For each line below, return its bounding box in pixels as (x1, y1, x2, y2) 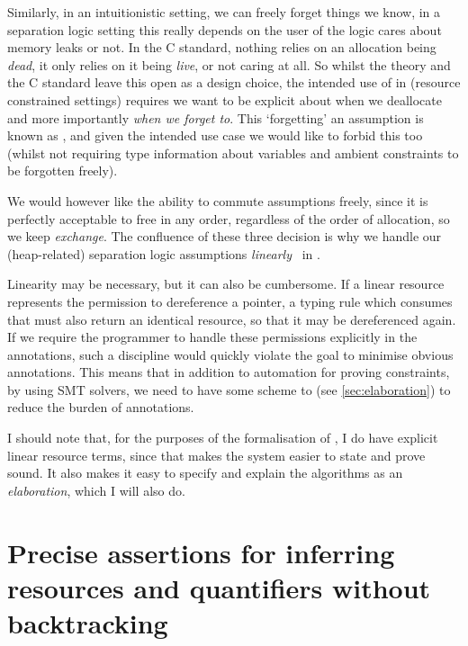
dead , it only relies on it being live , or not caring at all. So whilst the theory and (7, 55, 451, 74)
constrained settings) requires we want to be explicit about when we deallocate (7, 90, 442, 109)
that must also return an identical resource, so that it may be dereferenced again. (7, 310, 456, 328)
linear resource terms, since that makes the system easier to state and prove (7, 445, 426, 464)
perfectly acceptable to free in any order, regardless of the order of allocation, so (7, 209, 450, 228)
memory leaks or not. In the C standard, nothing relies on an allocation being (7, 38, 436, 57)
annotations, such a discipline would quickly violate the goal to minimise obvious (7, 345, 454, 363)
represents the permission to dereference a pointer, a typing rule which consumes (7, 292, 453, 310)
